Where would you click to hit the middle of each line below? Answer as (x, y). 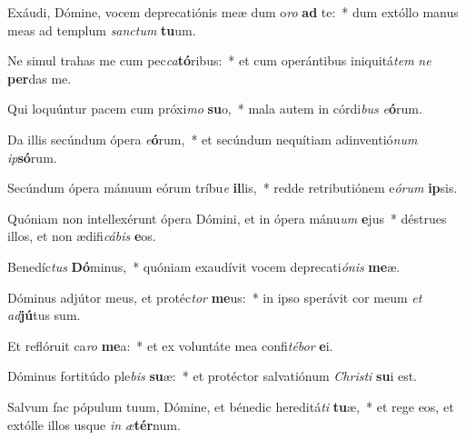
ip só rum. (32, 157)
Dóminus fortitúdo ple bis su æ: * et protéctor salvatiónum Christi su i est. (213, 376)
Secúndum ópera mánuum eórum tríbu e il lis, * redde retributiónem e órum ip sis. (233, 188)
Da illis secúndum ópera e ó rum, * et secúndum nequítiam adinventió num (213, 139)
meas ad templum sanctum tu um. (102, 30)
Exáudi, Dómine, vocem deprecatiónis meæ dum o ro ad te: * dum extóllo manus (233, 12)
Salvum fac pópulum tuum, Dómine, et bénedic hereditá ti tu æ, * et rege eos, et (231, 406)
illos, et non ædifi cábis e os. (82, 236)
